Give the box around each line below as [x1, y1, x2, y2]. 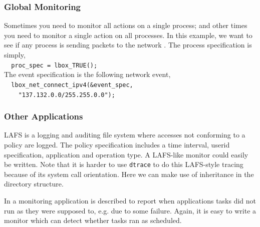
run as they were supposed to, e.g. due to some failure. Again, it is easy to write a [4, 205, 256, 215]
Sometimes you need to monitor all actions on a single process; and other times [4, 20, 247, 30]
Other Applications [4, 110, 83, 122]
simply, [4, 49, 26, 59]
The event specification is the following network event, [4, 69, 171, 79]
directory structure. [4, 178, 64, 189]
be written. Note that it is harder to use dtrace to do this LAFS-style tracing [4, 159, 243, 169]
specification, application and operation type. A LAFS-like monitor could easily [4, 149, 248, 159]
